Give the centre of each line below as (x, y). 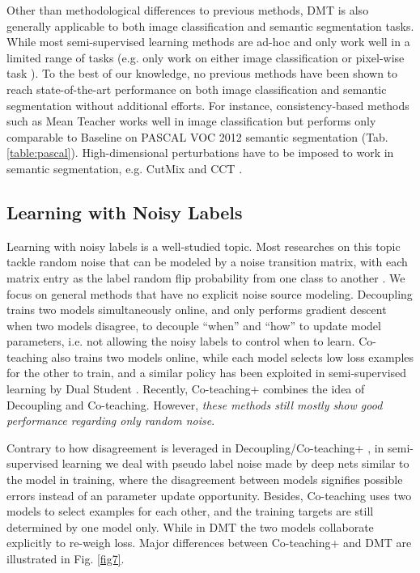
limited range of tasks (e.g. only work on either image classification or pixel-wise (206, 57)
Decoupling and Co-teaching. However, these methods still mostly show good (195, 404)
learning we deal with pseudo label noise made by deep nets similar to (235, 463)
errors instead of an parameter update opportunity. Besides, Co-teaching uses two (209, 495)
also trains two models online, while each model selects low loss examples (233, 357)
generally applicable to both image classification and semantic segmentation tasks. (210, 25)
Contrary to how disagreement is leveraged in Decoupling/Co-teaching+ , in (195, 447)
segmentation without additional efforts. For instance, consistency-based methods (208, 105)
